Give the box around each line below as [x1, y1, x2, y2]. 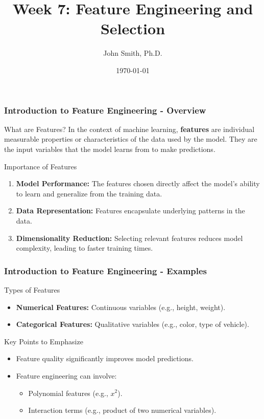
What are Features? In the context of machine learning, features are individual [4, 123, 255, 134]
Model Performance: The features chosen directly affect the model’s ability [16, 178, 260, 189]
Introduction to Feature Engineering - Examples [4, 264, 207, 277]
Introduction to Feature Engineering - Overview [4, 103, 206, 116]
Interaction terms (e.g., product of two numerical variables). [28, 405, 217, 415]
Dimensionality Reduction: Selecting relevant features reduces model [16, 232, 243, 243]
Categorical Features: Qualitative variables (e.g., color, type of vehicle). [16, 319, 249, 329]
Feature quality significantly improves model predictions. [16, 353, 194, 364]
